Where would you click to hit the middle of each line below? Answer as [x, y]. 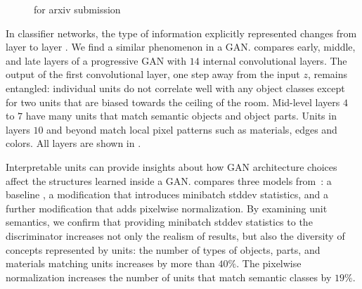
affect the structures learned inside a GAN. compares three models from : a [169, 180]
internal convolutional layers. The [275, 60]
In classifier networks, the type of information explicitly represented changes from [181, 33]
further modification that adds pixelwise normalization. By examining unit [167, 208]
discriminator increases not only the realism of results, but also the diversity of [175, 235]
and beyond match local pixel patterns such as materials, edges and [192, 129]
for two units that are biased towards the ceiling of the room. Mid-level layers [173, 102]
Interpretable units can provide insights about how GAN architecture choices [172, 166]
